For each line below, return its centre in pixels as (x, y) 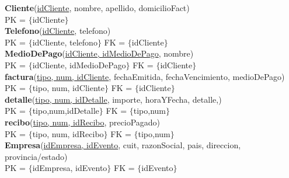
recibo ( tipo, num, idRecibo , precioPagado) (83, 122)
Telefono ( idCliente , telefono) (58, 31)
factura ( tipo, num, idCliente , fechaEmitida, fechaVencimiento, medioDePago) (145, 76)
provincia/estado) (36, 156)
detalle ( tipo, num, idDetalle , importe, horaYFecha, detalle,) (113, 99)
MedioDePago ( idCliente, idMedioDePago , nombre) (99, 53)
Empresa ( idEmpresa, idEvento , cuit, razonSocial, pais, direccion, (123, 145)
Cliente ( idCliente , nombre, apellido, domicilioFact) (97, 8)
